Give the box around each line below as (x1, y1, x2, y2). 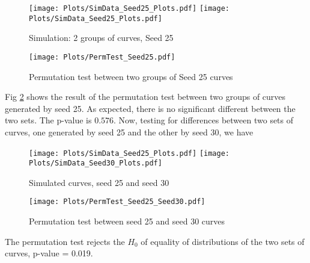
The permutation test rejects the (5, 235, 125, 247)
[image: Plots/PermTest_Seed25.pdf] (29, 52, 175, 61)
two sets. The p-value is (5, 114, 92, 126)
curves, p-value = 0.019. (5, 247, 93, 259)
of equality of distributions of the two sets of (141, 235, 305, 247)
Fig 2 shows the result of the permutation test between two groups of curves (5, 90, 286, 103)
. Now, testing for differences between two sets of (114, 114, 294, 126)
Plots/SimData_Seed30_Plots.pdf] (29, 159, 162, 168)
